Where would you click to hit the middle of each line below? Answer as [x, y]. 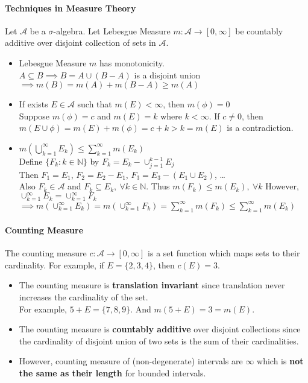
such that [95, 104]
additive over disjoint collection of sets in [80, 43]
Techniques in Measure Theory [71, 8]
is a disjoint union [167, 74]
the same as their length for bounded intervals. [112, 372]
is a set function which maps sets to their [224, 253]
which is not [280, 361]
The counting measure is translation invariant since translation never [152, 285]
